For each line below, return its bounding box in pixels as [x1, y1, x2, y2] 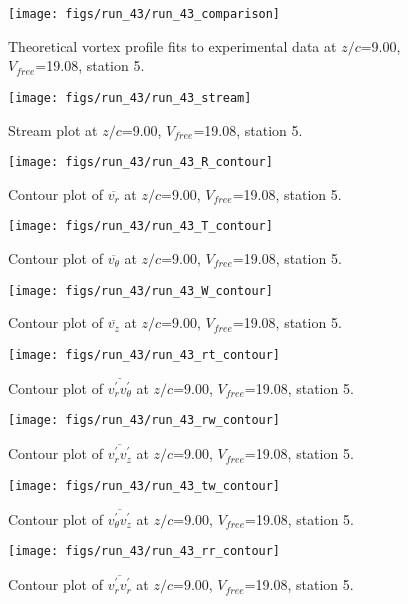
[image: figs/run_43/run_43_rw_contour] [8, 413, 281, 428]
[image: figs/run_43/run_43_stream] [8, 90, 252, 105]
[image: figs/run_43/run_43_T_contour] [8, 219, 273, 234]
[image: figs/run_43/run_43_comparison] [8, 7, 281, 21]
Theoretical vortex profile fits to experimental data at [8, 35, 337, 56]
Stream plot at [8, 119, 98, 140]
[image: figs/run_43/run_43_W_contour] [8, 283, 273, 298]
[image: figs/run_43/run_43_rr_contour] [8, 544, 281, 559]
